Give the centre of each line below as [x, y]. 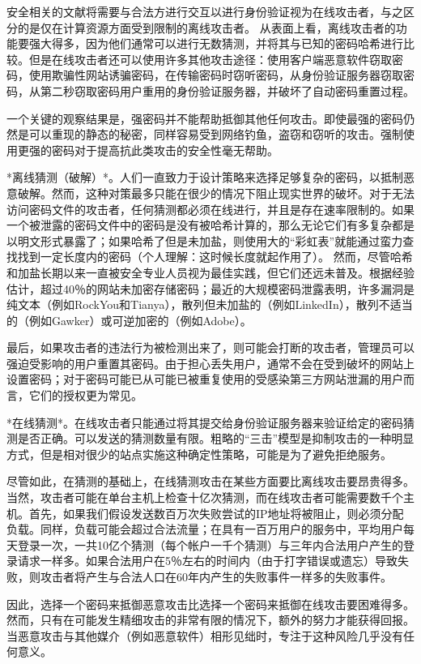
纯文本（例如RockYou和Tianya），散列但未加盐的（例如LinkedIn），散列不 [198, 304]
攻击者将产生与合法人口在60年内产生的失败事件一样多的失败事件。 [216, 576]
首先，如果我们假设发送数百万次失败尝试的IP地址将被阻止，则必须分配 [216, 513]
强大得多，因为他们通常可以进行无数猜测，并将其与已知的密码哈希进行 [216, 43]
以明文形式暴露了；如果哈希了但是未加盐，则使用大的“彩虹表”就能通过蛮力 [205, 240]
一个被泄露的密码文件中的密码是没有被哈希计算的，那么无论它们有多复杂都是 [210, 225]
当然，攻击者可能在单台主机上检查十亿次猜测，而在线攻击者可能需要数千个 [205, 497]
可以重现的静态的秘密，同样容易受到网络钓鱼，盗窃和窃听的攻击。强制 [216, 134]
